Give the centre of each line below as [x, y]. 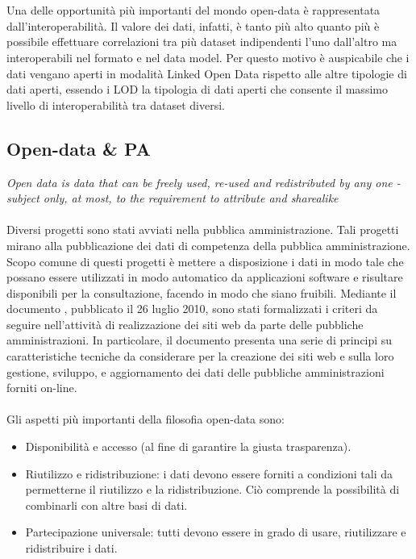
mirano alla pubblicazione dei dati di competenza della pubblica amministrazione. [208, 245]
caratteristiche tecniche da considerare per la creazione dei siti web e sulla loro [200, 356]
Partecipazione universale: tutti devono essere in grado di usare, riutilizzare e [216, 532]
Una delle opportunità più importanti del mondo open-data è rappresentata [193, 10]
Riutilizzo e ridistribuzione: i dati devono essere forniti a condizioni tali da [209, 473]
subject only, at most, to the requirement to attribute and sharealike [173, 198]
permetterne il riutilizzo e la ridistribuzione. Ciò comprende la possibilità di [212, 489]
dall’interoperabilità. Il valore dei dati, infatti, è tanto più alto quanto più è [193, 25]
